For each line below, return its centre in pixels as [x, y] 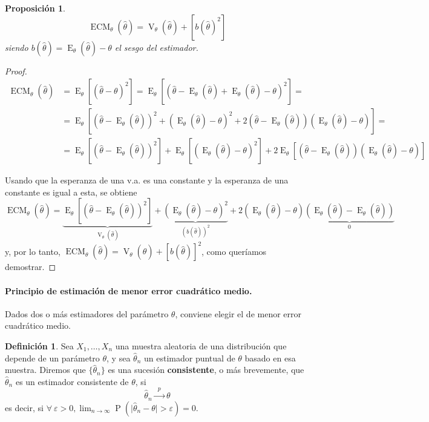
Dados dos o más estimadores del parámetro [87, 313]
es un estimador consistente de [72, 381]
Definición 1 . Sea [39, 345]
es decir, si [24, 407]
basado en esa [270, 358]
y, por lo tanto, [33, 251]
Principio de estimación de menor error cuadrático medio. [129, 290]
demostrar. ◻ [31, 267]
